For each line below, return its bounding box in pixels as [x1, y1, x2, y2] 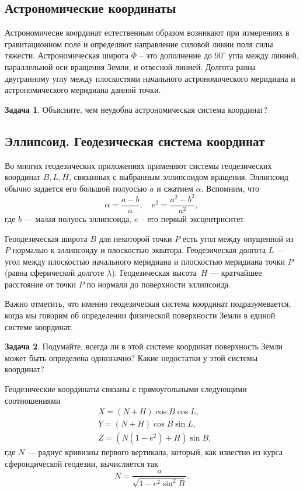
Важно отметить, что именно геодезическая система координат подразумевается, [5, 297, 291, 310]
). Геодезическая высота [112, 266, 197, 279]
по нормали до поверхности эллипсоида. [86, 278, 231, 290]
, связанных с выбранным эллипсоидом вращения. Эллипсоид [68, 171, 288, 183]
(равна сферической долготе [5, 266, 105, 279]
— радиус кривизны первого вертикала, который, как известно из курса [27, 446, 283, 458]
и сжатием [156, 182, 193, 194]
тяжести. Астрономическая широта [5, 49, 128, 61]
